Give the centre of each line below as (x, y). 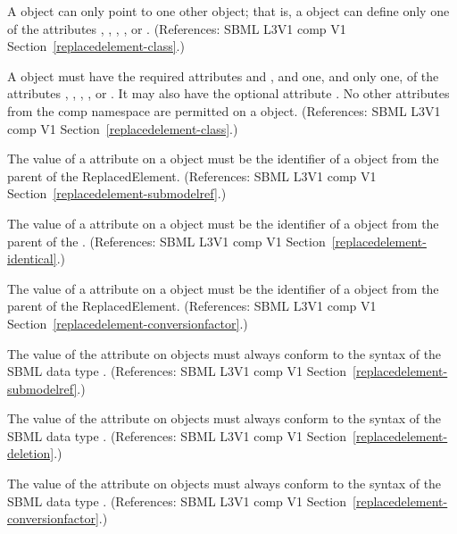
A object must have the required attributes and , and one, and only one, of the (223, 75)
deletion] (31, 453)
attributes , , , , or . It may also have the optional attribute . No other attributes (228, 93)
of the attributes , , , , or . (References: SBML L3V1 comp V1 (177, 28)
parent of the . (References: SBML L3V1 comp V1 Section (166, 241)
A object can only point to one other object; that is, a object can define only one (228, 11)
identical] (32, 259)
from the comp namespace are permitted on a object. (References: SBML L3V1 (224, 110)
